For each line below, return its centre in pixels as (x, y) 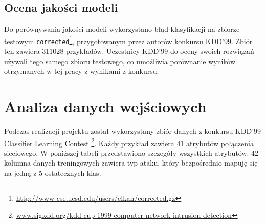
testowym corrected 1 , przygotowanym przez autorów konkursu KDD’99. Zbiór (128, 40)
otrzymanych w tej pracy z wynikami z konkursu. (82, 71)
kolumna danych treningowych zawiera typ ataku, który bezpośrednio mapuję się (131, 163)
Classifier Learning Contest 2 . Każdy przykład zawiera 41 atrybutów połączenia (129, 142)
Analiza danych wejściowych (105, 106)
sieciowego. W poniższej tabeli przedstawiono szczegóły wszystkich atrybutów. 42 (131, 152)
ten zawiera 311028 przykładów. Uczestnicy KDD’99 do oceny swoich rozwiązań (129, 51)
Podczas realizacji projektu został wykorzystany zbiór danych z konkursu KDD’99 (133, 131)
